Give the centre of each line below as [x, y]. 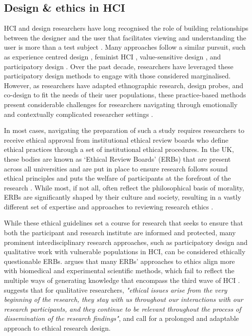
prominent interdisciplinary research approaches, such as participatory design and [126, 242]
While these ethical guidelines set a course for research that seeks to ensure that [124, 223]
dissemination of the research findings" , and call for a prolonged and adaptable [121, 318]
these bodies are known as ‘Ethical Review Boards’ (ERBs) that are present [117, 159]
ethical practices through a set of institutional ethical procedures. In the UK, [119, 149]
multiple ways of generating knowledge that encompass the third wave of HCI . [122, 280]
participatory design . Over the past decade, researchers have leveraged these [119, 66]
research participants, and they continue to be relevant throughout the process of [123, 308]
